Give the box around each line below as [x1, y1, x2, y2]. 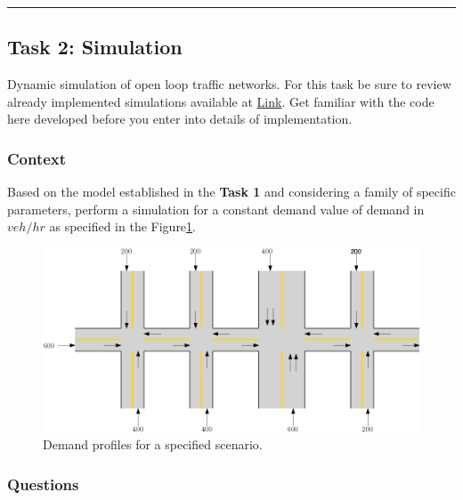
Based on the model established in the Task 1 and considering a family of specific [7, 182, 456, 201]
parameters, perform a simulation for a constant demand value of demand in [7, 199, 425, 218]
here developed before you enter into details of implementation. [7, 109, 353, 128]
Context [7, 147, 67, 169]
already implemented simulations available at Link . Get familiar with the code [7, 92, 435, 110]
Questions [7, 473, 79, 495]
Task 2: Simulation [7, 33, 183, 60]
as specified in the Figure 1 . [49, 217, 196, 236]
